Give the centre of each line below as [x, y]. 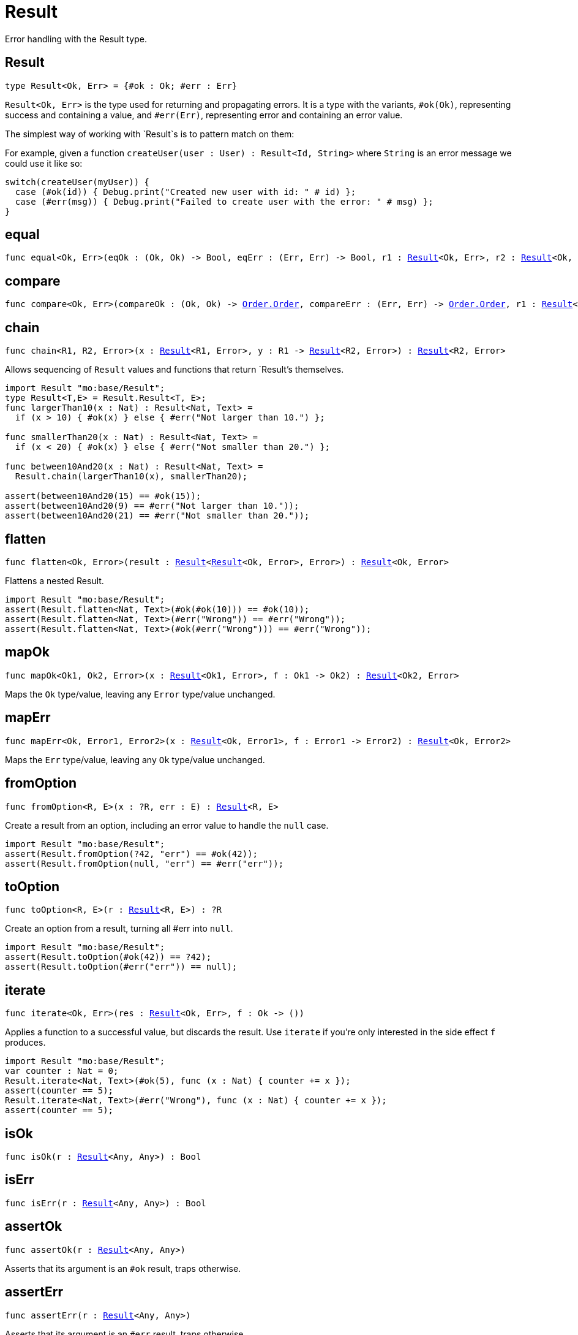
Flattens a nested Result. [54, 580]
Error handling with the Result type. [76, 39]
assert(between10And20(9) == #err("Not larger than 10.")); [152, 506]
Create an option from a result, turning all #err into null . [119, 929]
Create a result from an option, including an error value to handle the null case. [167, 825]
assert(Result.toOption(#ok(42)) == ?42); [108, 957]
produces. [25, 1043]
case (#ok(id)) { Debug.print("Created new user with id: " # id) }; [186, 192]
